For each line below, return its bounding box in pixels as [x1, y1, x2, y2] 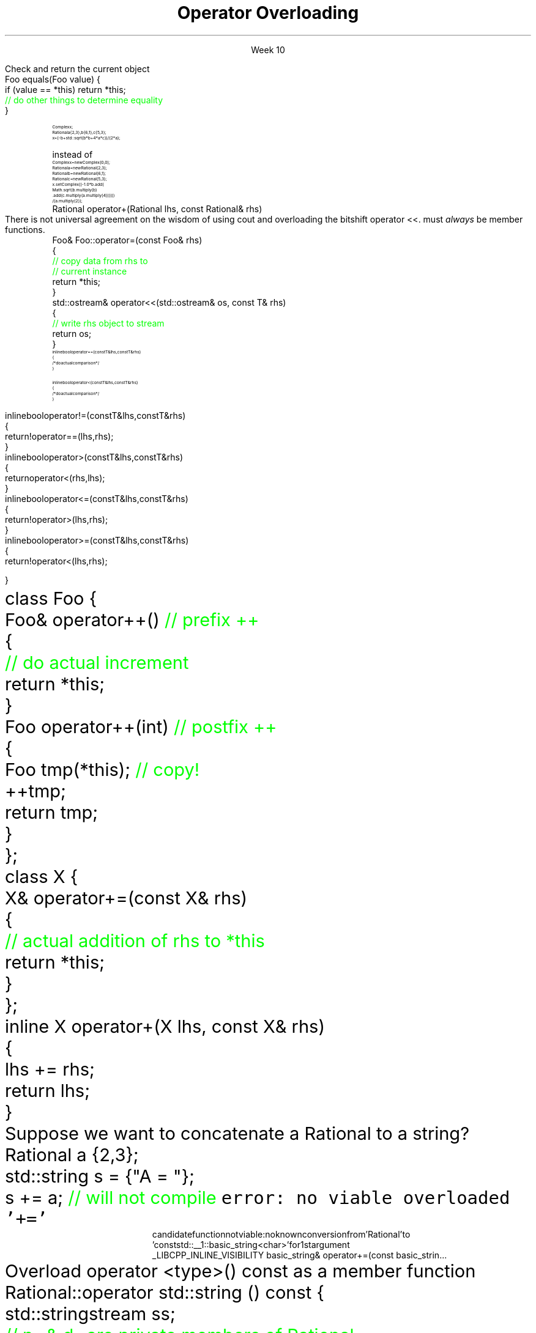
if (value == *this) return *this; [5, 84, 126, 95]
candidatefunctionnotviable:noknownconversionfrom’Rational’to [152, 1228, 411, 1239]
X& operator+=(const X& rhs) [5, 887, 248, 909]
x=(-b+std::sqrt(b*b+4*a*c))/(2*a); [52, 135, 121, 141]
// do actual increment [5, 651, 189, 673]
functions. [5, 224, 45, 235]
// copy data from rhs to [52, 255, 148, 266]
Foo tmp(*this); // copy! [5, 758, 200, 780]
